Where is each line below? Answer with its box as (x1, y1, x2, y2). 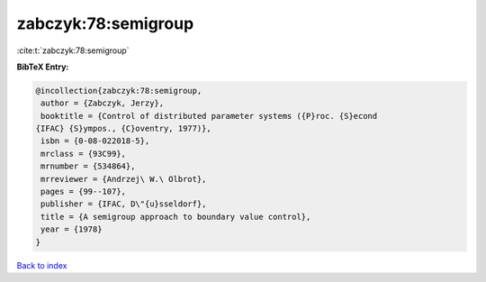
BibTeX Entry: (16, 61, 69, 72)
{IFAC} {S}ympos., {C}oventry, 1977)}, (35, 123, 211, 134)
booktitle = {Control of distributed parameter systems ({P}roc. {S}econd (40, 111, 378, 121)
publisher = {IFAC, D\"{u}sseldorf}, (40, 199, 207, 209)
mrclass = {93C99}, (40, 149, 126, 159)
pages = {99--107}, (40, 186, 126, 197)
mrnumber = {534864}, (40, 161, 136, 171)
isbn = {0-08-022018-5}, (40, 136, 150, 146)
